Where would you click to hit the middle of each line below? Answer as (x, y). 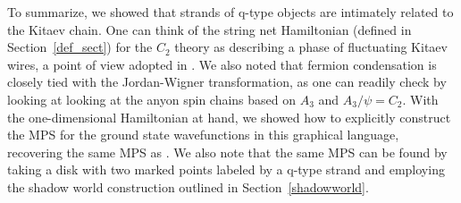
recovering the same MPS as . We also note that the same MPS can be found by (227, 152)
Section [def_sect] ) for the (80, 47)
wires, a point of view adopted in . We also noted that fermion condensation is (222, 64)
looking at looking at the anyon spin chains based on (152, 99)
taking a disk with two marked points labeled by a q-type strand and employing (226, 169)
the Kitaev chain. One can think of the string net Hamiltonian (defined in (210, 29)
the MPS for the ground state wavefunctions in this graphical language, (203, 135)
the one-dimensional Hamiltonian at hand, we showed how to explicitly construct (229, 117)
